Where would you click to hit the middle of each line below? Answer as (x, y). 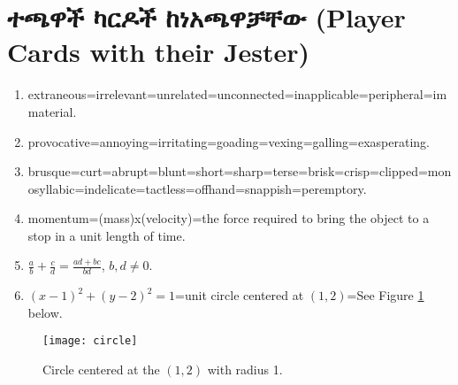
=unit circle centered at (240, 295)
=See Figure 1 (385, 295)
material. (52, 111)
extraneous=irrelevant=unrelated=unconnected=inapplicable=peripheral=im (237, 94)
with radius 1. (245, 370)
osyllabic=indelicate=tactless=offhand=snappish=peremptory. (197, 188)
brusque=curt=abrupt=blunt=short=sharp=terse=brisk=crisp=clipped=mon (240, 171)
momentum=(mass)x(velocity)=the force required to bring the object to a (229, 218)
